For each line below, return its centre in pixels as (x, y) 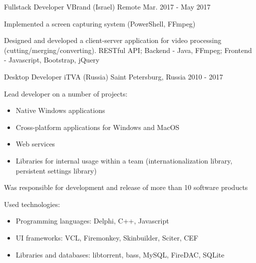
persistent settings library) (56, 170)
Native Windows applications (60, 110)
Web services (35, 144)
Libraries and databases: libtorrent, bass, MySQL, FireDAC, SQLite (120, 254)
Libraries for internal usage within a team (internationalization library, (124, 160)
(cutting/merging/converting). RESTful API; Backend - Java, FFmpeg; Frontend (128, 50)
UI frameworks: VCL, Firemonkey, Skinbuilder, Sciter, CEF (107, 237)
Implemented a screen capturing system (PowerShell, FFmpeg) (100, 23)
